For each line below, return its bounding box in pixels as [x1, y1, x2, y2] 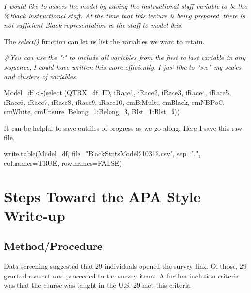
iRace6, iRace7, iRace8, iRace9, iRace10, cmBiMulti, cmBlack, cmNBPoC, [4, 97, 225, 107]
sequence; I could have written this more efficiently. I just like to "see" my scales [4, 61, 242, 72]
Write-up [4, 205, 65, 225]
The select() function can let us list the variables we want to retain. [4, 36, 204, 46]
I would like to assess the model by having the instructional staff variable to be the [4, 1, 247, 11]
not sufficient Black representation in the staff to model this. [4, 20, 183, 30]
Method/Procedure [4, 238, 103, 253]
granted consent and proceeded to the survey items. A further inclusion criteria [4, 270, 239, 280]
